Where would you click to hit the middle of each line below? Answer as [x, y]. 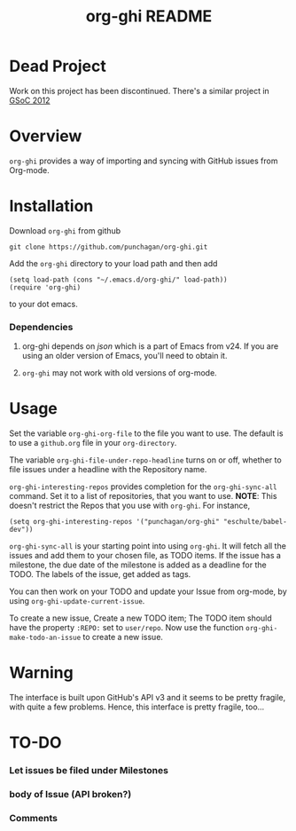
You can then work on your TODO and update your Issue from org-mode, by [148, 591]
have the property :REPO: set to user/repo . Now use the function [126, 628]
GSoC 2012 [30, 100]
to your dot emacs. [43, 304]
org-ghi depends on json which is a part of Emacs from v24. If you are [150, 346]
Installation [51, 206]
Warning [41, 673]
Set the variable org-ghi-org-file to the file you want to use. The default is [146, 433]
